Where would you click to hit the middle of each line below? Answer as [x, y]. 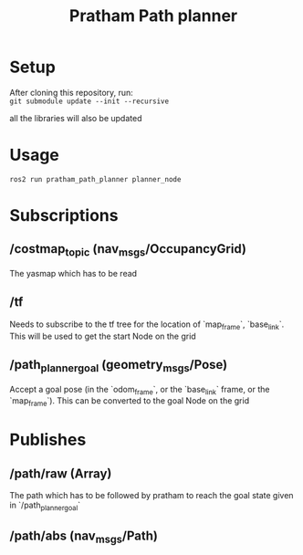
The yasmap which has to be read [73, 274]
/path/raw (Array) [61, 473]
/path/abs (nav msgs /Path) [84, 537]
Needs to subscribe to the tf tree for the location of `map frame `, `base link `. [147, 325]
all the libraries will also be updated [76, 118]
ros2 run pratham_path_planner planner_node [95, 179]
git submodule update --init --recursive [89, 101]
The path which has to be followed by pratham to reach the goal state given [151, 496]
